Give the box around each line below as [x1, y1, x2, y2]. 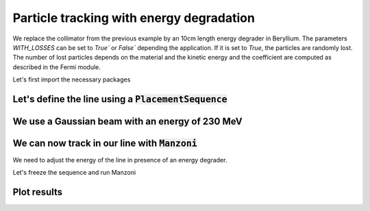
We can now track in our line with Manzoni [12, 137, 198, 149]
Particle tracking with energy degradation [12, 10, 255, 25]
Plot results [12, 186, 63, 198]
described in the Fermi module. [12, 62, 101, 71]
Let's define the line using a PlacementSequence [12, 93, 227, 105]
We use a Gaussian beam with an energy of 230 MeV [12, 115, 243, 127]
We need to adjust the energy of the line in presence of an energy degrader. [12, 156, 227, 164]
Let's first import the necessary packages [12, 75, 131, 84]
